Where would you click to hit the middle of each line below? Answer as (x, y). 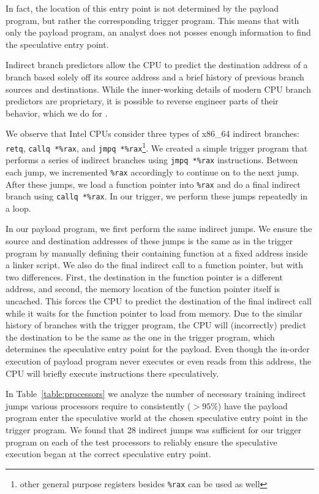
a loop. (18, 208)
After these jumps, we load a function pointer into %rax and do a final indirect (153, 184)
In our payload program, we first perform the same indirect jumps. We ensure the (159, 229)
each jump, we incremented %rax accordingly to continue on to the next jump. (152, 172)
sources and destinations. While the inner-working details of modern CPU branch (158, 89)
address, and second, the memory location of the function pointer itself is (143, 289)
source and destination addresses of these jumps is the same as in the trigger (149, 241)
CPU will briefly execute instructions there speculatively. (112, 373)
